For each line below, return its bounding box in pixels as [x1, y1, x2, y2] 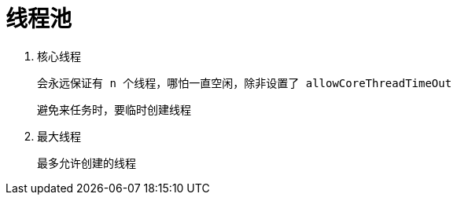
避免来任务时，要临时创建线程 [37, 103, 191, 116]
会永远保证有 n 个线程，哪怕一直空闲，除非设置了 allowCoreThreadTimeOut [37, 76, 452, 90]
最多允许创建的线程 [37, 156, 136, 170]
